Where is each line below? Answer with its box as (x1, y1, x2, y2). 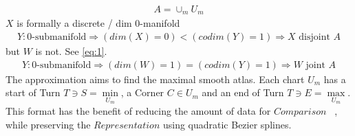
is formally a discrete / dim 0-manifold (17, 16, 180, 30)
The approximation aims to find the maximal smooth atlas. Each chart (6, 71, 305, 86)
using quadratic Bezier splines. (162, 117, 292, 131)
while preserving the (6, 117, 91, 131)
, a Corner (120, 85, 164, 100)
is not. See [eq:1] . (35, 44, 107, 58)
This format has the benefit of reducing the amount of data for (6, 103, 271, 117)
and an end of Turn (202, 85, 284, 100)
